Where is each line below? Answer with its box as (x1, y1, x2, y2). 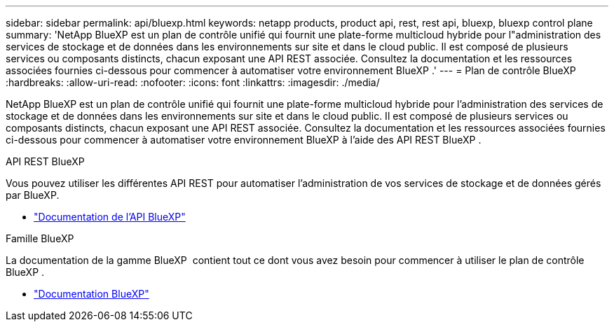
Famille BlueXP (6, 232, 74, 244)
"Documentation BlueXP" (34, 288, 149, 300)
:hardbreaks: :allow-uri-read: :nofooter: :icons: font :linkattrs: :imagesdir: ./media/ (6, 76, 380, 88)
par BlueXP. (6, 189, 60, 201)
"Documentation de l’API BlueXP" (34, 211, 186, 223)
